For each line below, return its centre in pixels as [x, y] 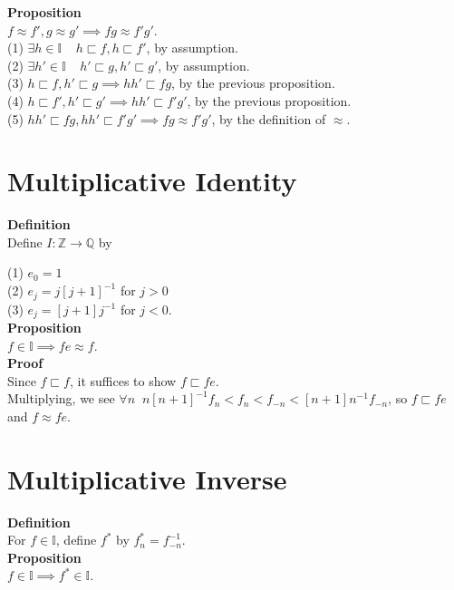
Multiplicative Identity [152, 181]
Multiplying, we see [61, 398]
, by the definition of [269, 118]
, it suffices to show [123, 380]
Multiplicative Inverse [147, 478]
